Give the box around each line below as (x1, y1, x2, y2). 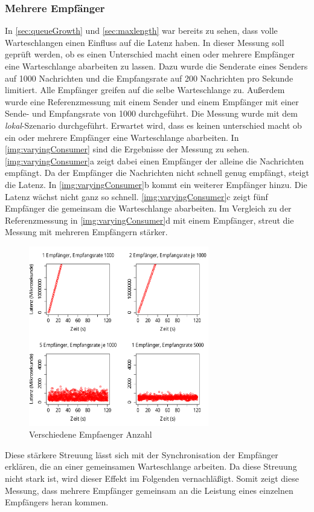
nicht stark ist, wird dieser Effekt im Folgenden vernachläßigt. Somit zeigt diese (5, 472, 299, 485)
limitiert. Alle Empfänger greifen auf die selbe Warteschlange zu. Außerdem (5, 83, 285, 96)
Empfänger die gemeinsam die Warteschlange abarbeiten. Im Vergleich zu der (5, 202, 292, 215)
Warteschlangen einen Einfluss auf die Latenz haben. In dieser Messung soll (5, 36, 284, 48)
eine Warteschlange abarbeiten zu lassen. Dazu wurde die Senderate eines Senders (5, 60, 308, 72)
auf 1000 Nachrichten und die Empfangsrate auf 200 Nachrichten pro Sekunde (5, 71, 293, 84)
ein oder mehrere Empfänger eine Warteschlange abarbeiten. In (5, 131, 239, 143)
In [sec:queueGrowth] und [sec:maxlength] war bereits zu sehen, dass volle (5, 24, 278, 37)
